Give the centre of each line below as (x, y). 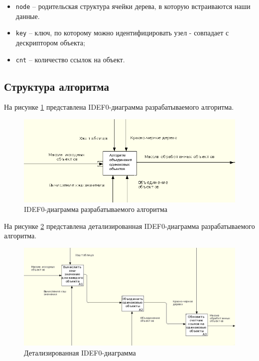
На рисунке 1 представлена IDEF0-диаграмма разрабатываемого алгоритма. (119, 107)
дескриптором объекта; (50, 42)
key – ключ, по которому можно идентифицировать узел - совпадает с (122, 33)
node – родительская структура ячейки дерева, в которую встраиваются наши (133, 6)
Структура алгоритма (57, 86)
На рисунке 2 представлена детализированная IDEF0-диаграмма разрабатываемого (129, 226)
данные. (28, 16)
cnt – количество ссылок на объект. (70, 59)
